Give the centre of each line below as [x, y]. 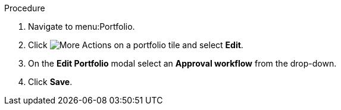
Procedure [25, 8]
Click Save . [50, 82]
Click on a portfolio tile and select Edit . [136, 45]
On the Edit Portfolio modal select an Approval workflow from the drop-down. [182, 63]
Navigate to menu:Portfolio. [82, 26]
